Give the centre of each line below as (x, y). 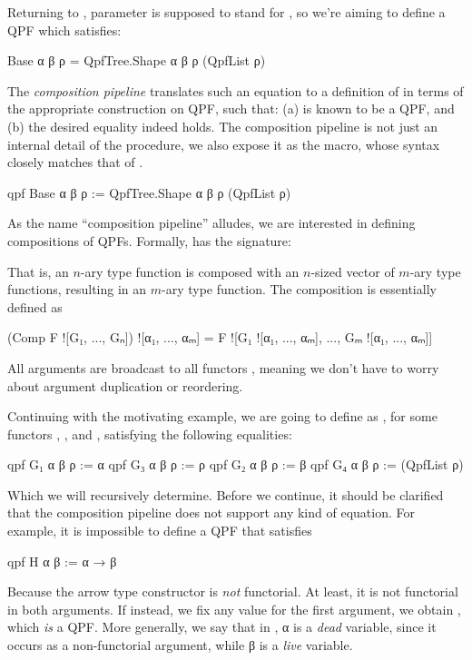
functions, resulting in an (77, 289)
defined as (35, 306)
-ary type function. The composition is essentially (299, 289)
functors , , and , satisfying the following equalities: (150, 433)
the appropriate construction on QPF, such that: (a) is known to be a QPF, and (231, 108)
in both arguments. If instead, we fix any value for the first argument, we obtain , (234, 609)
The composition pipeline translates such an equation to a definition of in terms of (236, 90)
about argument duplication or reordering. (125, 385)
